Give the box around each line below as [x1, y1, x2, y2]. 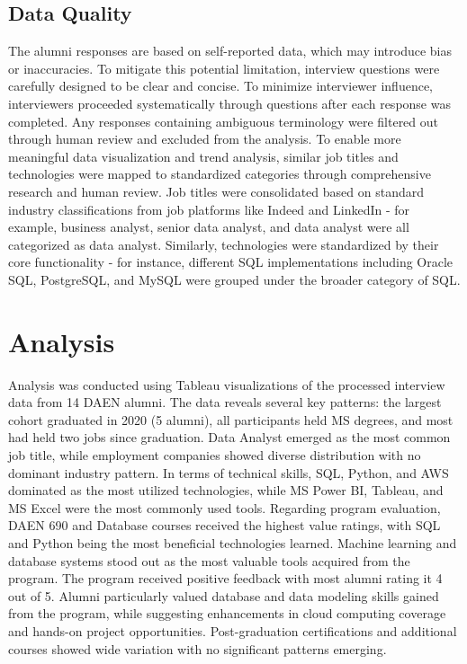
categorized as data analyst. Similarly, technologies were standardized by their [8, 235, 439, 253]
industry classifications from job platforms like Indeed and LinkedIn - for [8, 199, 410, 218]
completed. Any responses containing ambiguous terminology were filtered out [8, 111, 439, 130]
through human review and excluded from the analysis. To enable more [8, 129, 401, 148]
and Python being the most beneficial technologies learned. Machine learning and [8, 533, 457, 552]
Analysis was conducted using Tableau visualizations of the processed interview [8, 375, 445, 394]
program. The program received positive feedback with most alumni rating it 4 [8, 569, 443, 588]
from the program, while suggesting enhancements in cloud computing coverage [8, 604, 446, 623]
